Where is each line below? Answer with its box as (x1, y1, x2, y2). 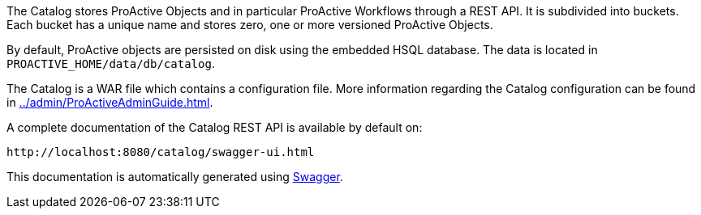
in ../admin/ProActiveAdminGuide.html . (6, 95, 213, 109)
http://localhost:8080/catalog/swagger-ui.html (6, 145, 315, 158)
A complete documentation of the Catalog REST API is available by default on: (6, 120, 423, 134)
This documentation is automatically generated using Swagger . (6, 170, 343, 183)
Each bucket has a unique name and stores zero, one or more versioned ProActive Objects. (6, 18, 493, 32)
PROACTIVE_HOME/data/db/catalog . (6, 57, 215, 70)
